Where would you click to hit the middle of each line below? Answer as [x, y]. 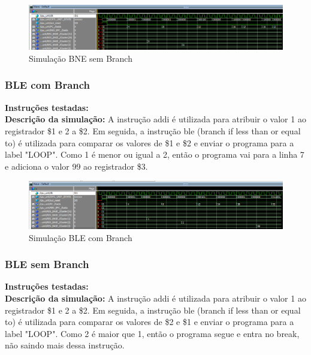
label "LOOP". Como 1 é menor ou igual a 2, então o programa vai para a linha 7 [155, 154]
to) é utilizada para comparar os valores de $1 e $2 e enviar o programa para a [150, 142]
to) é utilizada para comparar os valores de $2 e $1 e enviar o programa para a [150, 322]
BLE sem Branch [47, 264]
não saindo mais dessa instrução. [65, 345]
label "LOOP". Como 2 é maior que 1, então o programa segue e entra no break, [152, 333]
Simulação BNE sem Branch [81, 58]
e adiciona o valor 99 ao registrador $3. [76, 166]
